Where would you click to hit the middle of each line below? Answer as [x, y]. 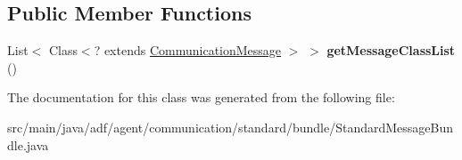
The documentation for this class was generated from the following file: [201, 97]
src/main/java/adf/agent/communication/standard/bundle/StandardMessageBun [231, 127]
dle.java [28, 144]
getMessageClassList [391, 50]
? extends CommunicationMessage [188, 50]
